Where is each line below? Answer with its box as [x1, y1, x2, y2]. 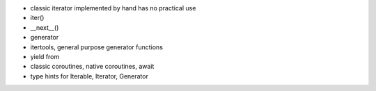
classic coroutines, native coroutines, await [30, 63, 155, 71]
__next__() [30, 23, 59, 31]
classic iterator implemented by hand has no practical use [30, 4, 196, 12]
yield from [30, 52, 60, 60]
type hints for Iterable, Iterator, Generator [30, 72, 149, 80]
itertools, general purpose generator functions [30, 42, 164, 51]
